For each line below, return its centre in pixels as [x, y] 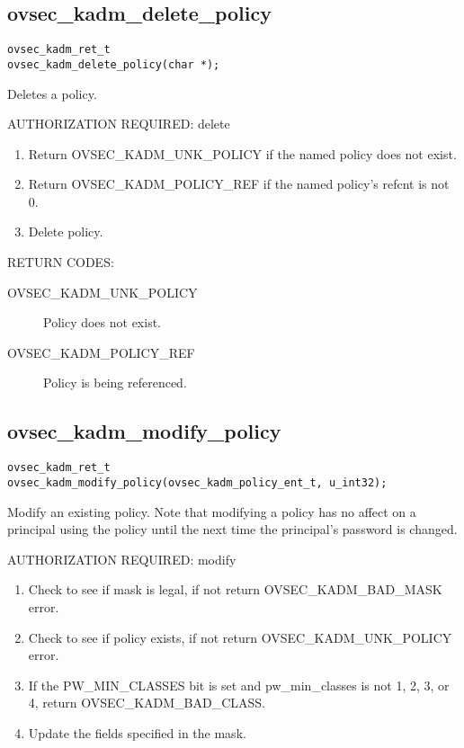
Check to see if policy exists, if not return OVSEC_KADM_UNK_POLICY [240, 637]
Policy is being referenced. [115, 383]
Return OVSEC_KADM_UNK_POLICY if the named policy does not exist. [242, 153]
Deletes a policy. [52, 93]
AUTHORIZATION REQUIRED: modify [122, 559]
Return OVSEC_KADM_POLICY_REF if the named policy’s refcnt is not [239, 184]
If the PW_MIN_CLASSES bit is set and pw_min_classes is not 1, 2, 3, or [239, 685]
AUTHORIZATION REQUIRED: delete [119, 124]
